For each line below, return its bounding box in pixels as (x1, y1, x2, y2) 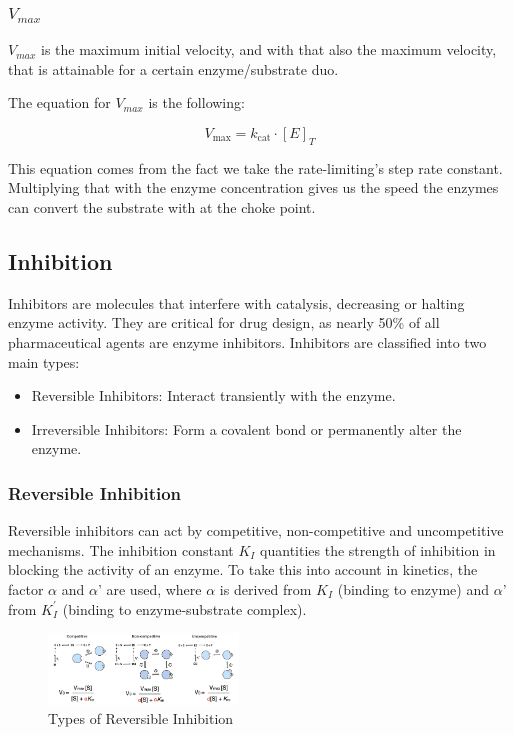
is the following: (148, 92, 245, 113)
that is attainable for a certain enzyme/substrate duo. (8, 58, 339, 79)
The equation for (8, 92, 111, 113)
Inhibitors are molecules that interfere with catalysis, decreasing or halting (8, 292, 465, 313)
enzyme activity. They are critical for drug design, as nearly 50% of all (8, 312, 440, 333)
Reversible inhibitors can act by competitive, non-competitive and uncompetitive (8, 520, 504, 541)
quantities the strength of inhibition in (260, 539, 496, 560)
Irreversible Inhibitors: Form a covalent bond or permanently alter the (31, 418, 462, 439)
